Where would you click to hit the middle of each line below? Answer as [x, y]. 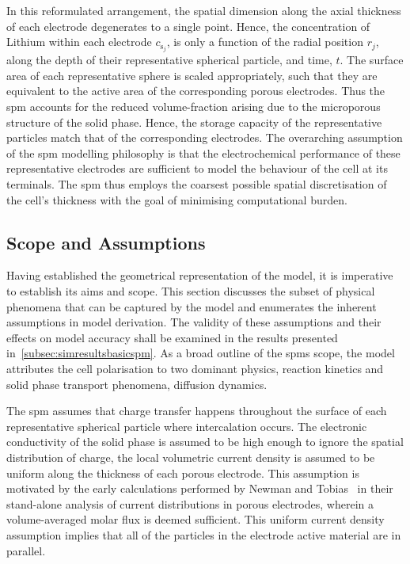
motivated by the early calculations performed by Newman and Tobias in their [200, 488]
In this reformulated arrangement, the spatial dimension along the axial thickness [204, 10]
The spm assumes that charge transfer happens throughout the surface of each [197, 411]
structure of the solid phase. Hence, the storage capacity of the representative [194, 122]
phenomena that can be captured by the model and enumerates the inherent [192, 306]
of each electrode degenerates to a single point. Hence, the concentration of [188, 26]
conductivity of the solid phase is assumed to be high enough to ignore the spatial [205, 442]
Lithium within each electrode [79, 42]
